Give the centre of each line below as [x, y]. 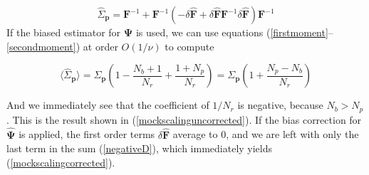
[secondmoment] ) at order [62, 46]
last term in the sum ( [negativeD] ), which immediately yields [140, 148]
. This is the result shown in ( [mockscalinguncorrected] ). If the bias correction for [184, 119]
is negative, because [280, 105]
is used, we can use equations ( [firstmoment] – [234, 32]
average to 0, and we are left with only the [266, 134]
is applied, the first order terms [87, 134]
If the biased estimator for [64, 32]
